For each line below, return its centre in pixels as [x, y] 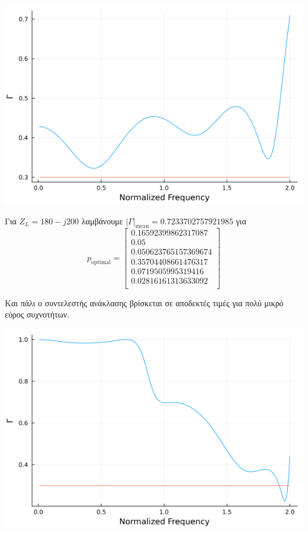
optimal [101, 262]
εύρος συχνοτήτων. [37, 314]
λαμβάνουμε [102, 221]
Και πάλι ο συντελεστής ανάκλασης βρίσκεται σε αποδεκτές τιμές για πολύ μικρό [144, 302]
